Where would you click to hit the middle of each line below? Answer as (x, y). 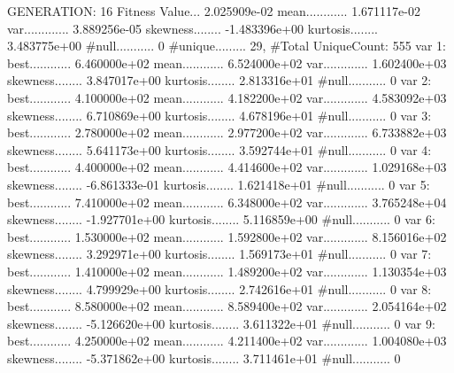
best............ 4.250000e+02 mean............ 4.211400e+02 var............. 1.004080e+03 (227, 341)
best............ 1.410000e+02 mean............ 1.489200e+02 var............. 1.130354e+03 (227, 271)
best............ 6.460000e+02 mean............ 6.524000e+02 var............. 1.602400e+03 (227, 62)
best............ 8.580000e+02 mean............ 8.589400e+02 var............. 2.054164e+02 (227, 306)
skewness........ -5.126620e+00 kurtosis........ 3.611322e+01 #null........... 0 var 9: (221, 323)
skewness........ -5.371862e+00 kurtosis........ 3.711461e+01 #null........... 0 (204, 357)
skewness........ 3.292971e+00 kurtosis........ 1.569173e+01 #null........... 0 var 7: (219, 254)
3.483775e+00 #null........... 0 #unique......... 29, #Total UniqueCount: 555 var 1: (227, 46)
